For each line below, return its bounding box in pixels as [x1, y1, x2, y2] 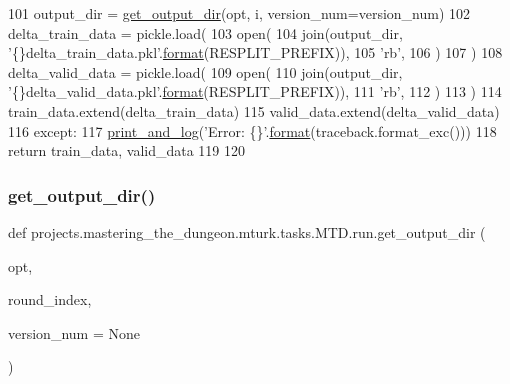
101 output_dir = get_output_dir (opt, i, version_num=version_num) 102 [8, 3, 471, 23]
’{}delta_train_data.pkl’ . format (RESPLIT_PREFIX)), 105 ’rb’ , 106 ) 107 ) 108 [8, 42, 503, 63]
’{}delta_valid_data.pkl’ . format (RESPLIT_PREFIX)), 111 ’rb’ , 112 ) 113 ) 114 [8, 81, 502, 102]
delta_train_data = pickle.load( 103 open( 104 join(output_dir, [8, 22, 403, 43]
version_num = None [8, 322, 140, 343]
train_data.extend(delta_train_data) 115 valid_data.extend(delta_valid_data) [8, 100, 500, 121]
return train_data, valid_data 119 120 [8, 140, 246, 161]
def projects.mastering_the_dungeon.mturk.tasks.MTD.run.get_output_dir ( [8, 221, 486, 242]
